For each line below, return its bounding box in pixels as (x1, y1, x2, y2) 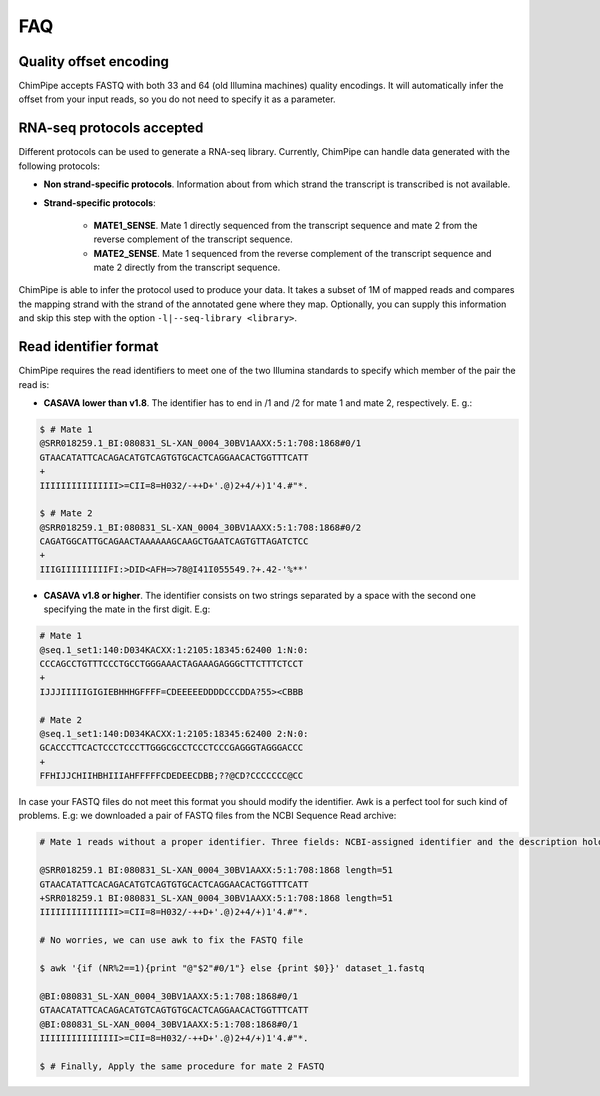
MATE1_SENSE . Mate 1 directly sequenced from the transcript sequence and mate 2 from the (93, 219, 478, 231)
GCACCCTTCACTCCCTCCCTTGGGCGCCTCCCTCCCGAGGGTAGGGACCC (39, 742, 304, 754)
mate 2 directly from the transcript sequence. (93, 261, 281, 274)
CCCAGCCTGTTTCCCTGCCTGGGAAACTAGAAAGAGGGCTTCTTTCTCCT (39, 658, 304, 669)
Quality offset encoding (18, 53, 170, 70)
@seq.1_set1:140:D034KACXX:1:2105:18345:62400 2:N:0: (39, 728, 309, 739)
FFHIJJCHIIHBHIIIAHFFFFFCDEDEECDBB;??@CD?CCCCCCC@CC (39, 770, 304, 782)
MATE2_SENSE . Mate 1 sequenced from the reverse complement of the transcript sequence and (93, 247, 492, 259)
